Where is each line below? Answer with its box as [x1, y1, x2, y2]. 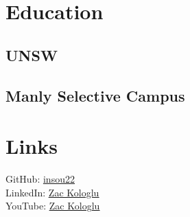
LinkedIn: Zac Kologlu [5, 185, 99, 199]
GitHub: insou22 [5, 172, 75, 186]
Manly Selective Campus [5, 84, 185, 106]
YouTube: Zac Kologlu [5, 198, 100, 213]
